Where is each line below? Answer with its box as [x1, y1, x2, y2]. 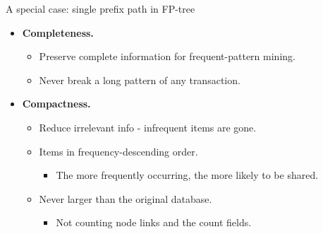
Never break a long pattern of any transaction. [39, 72, 240, 87]
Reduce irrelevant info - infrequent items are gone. [39, 119, 257, 134]
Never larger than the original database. [39, 191, 212, 206]
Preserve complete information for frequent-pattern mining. [39, 49, 295, 64]
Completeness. [22, 25, 94, 40]
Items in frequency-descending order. [39, 144, 198, 158]
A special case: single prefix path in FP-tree [6, 1, 195, 16]
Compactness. [22, 96, 91, 111]
